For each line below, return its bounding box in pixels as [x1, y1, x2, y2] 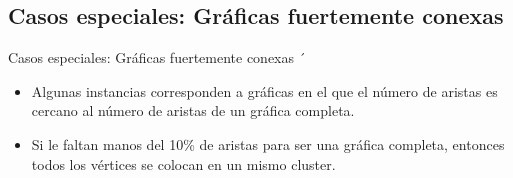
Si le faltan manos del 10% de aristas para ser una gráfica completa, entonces [31, 133, 505, 154]
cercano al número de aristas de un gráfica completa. [31, 100, 355, 121]
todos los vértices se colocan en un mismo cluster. [31, 153, 336, 174]
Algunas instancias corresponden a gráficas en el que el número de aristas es [31, 80, 498, 101]
